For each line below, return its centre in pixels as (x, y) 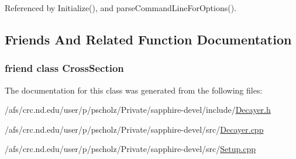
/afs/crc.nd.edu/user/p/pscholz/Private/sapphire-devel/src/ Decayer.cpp (134, 129)
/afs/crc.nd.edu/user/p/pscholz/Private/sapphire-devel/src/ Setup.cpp (130, 149)
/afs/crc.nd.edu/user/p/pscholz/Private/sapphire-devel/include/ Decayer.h (138, 110)
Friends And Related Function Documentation (148, 39)
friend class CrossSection (64, 68)
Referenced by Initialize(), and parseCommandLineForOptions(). (121, 8)
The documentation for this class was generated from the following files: (134, 90)
